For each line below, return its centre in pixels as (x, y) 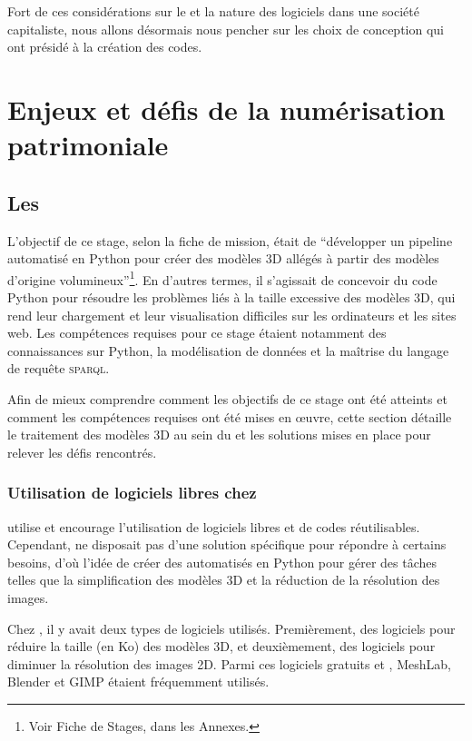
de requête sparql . (59, 368)
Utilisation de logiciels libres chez (132, 493)
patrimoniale (88, 145)
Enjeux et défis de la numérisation (226, 109)
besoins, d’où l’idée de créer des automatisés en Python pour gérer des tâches (222, 562)
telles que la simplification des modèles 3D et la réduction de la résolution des (224, 580)
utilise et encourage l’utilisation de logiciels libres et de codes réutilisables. (214, 526)
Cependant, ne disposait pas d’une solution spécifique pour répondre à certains (227, 544)
